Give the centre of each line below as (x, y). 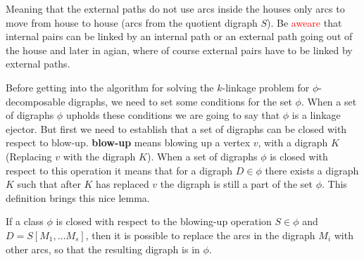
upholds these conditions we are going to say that (173, 115)
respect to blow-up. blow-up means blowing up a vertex (128, 142)
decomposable (36, 101)
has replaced (123, 184)
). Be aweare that (305, 22)
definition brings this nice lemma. (78, 197)
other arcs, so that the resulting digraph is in (103, 249)
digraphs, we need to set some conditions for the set (180, 101)
